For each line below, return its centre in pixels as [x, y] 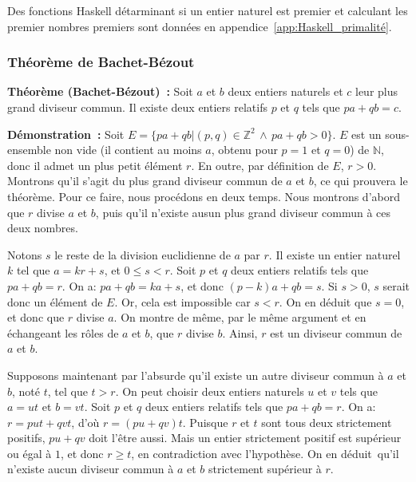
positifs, [26, 438]
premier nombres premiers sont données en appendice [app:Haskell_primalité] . [200, 26]
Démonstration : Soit [66, 134]
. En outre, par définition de [260, 165]
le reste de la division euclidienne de [143, 254]
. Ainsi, [240, 332]
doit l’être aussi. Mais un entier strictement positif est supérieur [245, 438]
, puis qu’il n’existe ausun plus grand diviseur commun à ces [243, 212]
